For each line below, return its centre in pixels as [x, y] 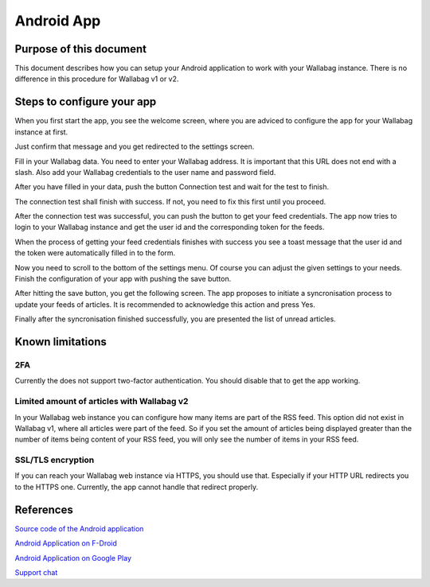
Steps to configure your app [86, 102]
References [44, 509]
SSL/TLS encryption [55, 460]
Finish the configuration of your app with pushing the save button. [123, 279]
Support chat [36, 572]
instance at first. [41, 132]
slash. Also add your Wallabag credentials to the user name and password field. [145, 172]
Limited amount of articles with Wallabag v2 [102, 402]
